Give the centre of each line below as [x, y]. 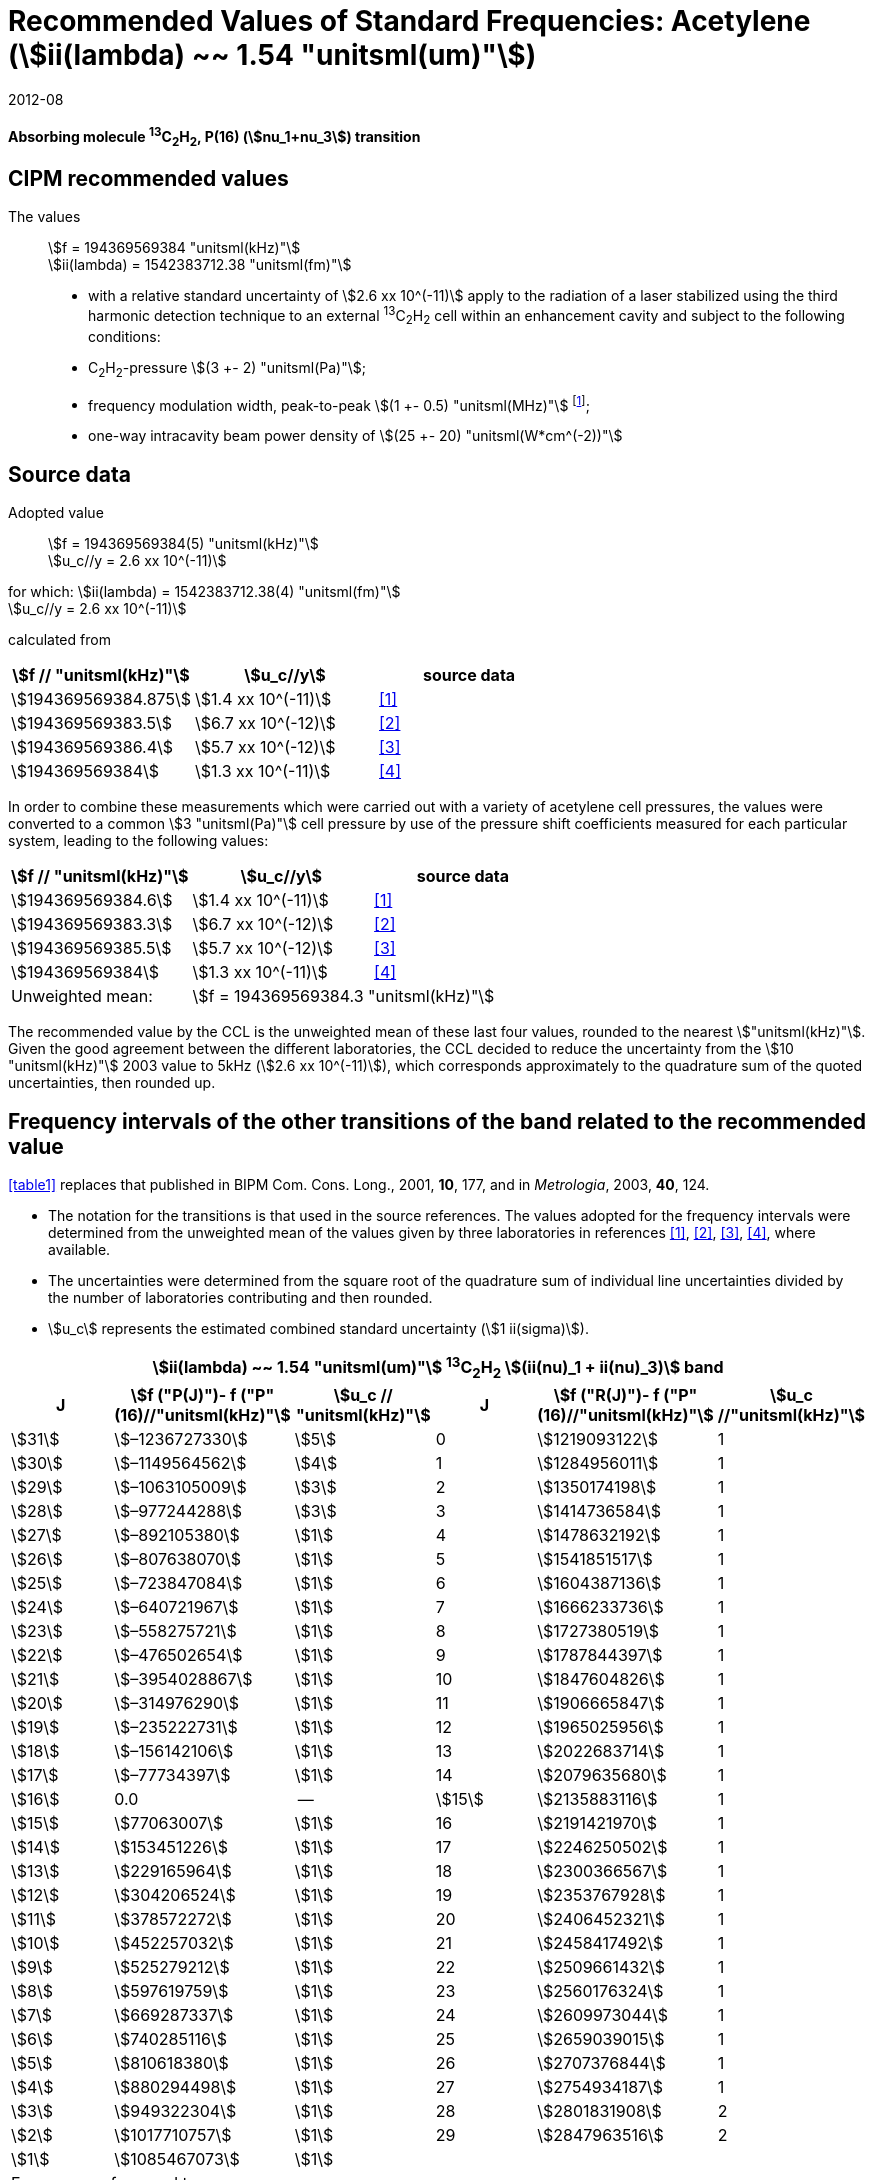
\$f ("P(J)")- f [183, 1394]
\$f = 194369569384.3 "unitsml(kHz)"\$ [343, 996]
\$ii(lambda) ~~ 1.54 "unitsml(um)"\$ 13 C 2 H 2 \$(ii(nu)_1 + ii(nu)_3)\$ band [438, 1367]
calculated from [59, 640]
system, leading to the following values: [138, 841]
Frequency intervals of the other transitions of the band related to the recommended [437, 1121]
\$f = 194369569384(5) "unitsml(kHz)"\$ [183, 544]
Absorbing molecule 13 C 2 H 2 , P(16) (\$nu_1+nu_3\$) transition [214, 137]
